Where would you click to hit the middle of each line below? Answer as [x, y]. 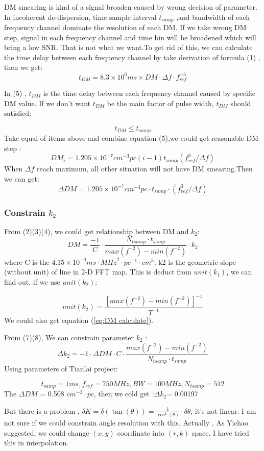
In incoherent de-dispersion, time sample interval [80, 17]
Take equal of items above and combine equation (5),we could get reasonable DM [131, 138]
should [241, 103]
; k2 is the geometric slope [195, 261]
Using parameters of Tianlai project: [61, 369]
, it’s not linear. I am [223, 410]
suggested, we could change [47, 432]
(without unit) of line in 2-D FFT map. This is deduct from [98, 272]
